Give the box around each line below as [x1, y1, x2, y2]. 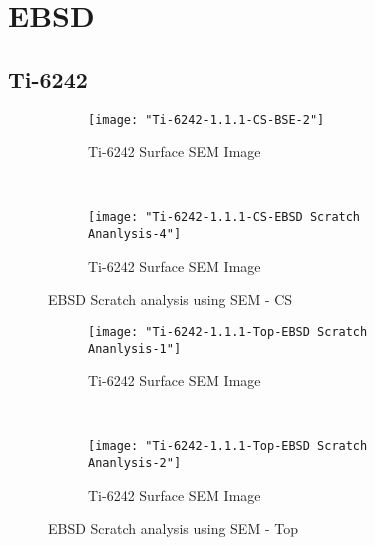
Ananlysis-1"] [88, 341, 182, 356]
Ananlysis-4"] [88, 227, 182, 242]
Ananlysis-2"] [88, 456, 182, 471]
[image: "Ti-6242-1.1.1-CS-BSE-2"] [88, 112, 325, 127]
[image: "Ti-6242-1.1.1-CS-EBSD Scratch [88, 210, 361, 225]
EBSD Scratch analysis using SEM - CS [48, 289, 293, 310]
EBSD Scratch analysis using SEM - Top [48, 518, 298, 539]
